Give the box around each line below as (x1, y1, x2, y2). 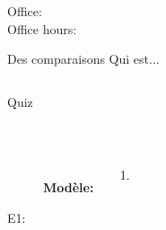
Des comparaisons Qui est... (7, 49, 160, 68)
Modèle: (43, 177, 94, 196)
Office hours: (7, 19, 77, 38)
